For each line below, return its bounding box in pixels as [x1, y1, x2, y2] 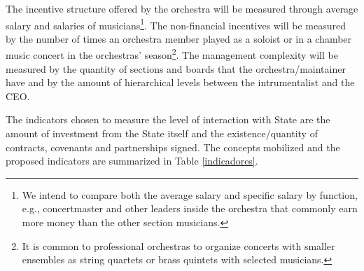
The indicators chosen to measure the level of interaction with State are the [6, 112, 330, 127]
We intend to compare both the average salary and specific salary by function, [22, 187, 358, 202]
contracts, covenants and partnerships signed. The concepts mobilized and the [6, 139, 340, 154]
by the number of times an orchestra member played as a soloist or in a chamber [6, 31, 352, 46]
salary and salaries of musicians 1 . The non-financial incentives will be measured [6, 15, 346, 32]
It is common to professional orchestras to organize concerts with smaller [22, 238, 335, 253]
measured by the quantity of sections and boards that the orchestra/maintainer [6, 61, 346, 76]
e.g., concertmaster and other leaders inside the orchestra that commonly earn [22, 201, 358, 216]
